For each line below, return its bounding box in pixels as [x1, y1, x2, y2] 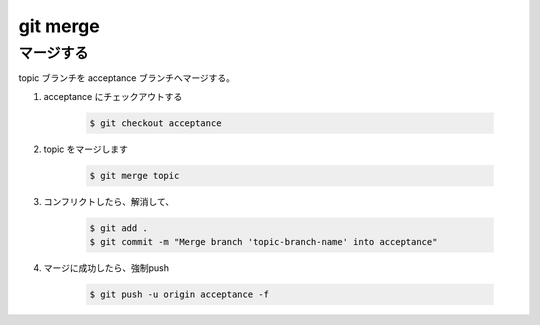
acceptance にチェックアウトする [43, 90, 183, 102]
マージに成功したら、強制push [43, 262, 170, 274]
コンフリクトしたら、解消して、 [43, 195, 175, 207]
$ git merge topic [89, 170, 180, 181]
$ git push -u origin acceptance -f [89, 289, 270, 300]
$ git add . [89, 222, 149, 234]
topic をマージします [43, 143, 129, 155]
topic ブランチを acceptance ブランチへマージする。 [18, 72, 235, 84]
